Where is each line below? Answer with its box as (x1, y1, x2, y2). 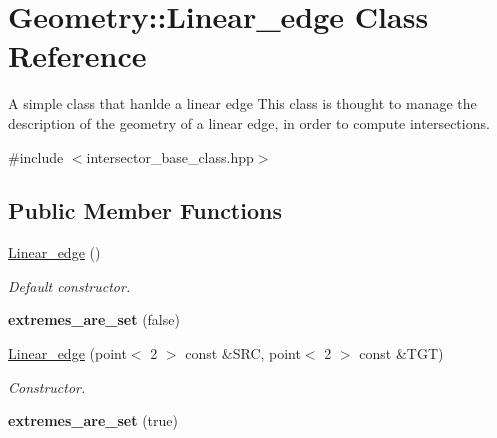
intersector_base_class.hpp (86, 146, 254, 167)
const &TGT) (359, 343, 444, 364)
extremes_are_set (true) (8, 410, 178, 431)
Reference (8, 35, 147, 76)
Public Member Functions (8, 195, 282, 226)
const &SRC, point (185, 343, 301, 364)
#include (8, 146, 64, 167)
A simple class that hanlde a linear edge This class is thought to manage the (8, 93, 477, 114)
